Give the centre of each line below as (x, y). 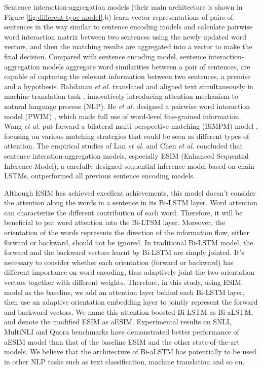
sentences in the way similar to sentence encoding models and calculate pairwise (128, 27)
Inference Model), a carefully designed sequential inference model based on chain (129, 165)
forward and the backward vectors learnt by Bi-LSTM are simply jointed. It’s (124, 252)
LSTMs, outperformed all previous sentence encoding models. (100, 176)
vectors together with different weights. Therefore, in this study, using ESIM (123, 282)
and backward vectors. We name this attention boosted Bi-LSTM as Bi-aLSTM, (129, 311)
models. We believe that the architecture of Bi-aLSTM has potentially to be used (130, 351)
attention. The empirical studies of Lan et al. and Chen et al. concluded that (124, 146)
